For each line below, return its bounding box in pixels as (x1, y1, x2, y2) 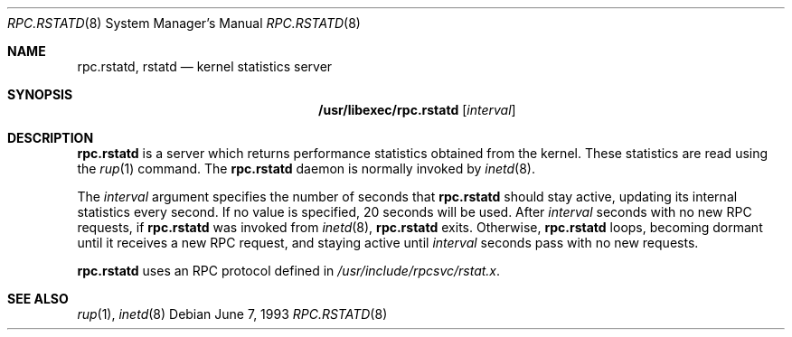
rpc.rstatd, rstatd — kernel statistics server (77, 59, 333, 74)
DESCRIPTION (7, 130, 94, 145)
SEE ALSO (7, 291, 69, 306)
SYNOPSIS (7, 87, 73, 102)
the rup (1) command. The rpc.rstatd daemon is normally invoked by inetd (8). (77, 161, 535, 176)
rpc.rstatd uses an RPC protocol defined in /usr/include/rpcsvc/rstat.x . (77, 263, 501, 278)
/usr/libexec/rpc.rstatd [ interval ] (318, 102, 516, 117)
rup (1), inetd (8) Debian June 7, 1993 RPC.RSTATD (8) (77, 306, 388, 322)
